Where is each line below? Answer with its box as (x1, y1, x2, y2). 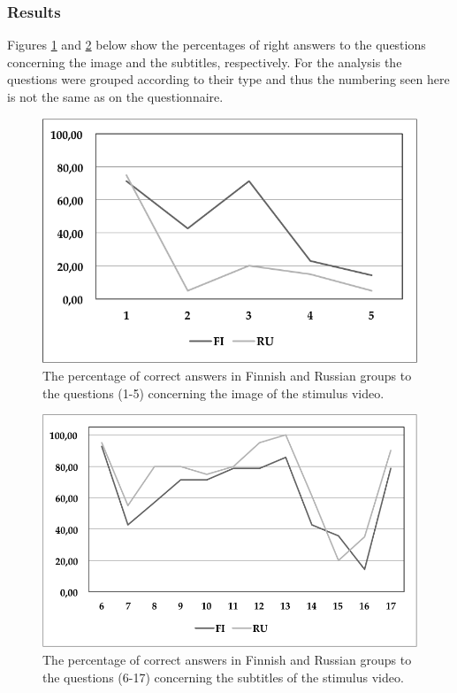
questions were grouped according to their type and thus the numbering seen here (7, 70, 450, 89)
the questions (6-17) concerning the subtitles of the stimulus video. (42, 667, 404, 686)
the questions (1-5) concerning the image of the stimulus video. (42, 383, 385, 402)
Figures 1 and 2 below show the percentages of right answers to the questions (7, 35, 426, 54)
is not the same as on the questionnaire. (7, 88, 224, 105)
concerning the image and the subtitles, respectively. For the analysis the (7, 52, 402, 71)
